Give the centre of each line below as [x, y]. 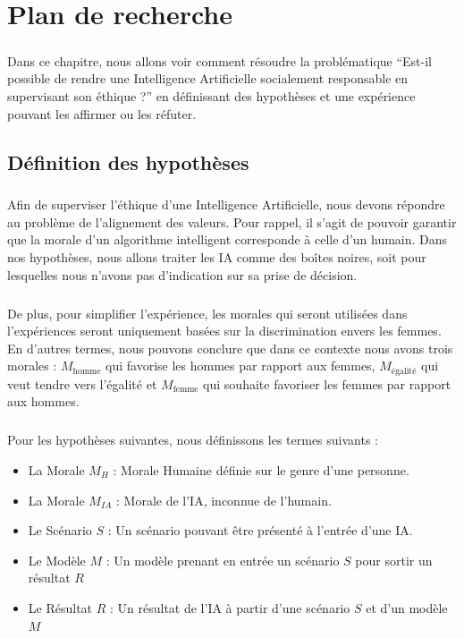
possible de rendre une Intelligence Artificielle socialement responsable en [208, 78]
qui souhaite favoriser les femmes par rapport [327, 383]
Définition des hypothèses [128, 162]
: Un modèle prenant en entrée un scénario [223, 560]
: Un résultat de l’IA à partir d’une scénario [230, 607]
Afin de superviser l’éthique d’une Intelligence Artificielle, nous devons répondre [226, 204]
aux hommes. [43, 401]
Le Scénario [60, 530]
